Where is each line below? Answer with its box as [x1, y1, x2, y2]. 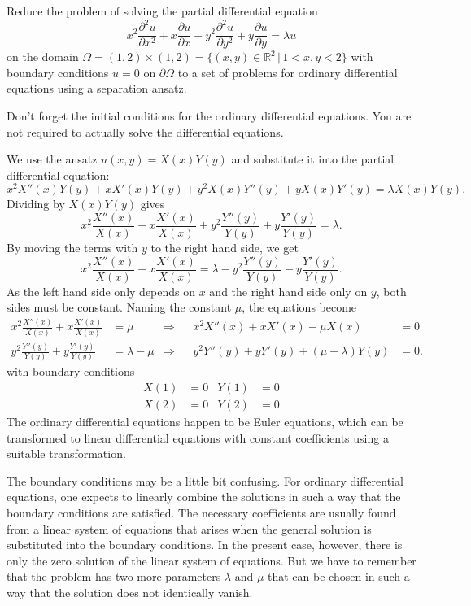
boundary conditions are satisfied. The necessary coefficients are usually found [7, 504, 396, 521]
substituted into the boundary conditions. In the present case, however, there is [7, 536, 403, 553]
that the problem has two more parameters [7, 568, 221, 585]
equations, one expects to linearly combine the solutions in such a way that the [7, 488, 401, 505]
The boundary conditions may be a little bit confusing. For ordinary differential [7, 472, 403, 489]
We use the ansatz [7, 150, 98, 168]
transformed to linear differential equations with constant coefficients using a [7, 429, 389, 446]
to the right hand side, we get [150, 239, 299, 256]
